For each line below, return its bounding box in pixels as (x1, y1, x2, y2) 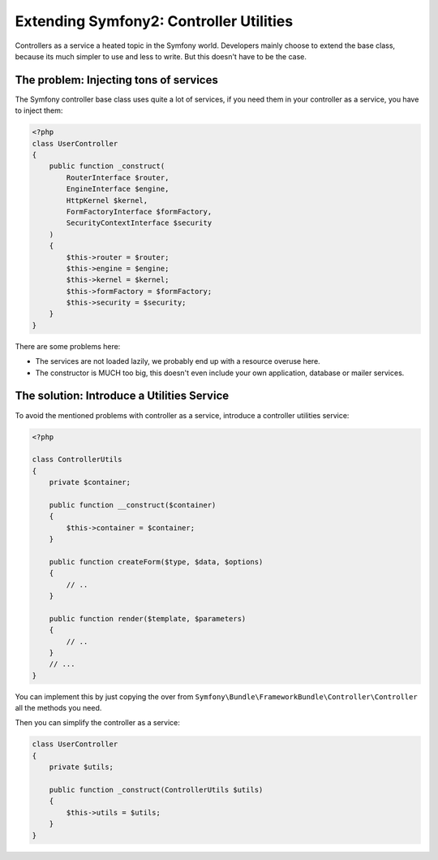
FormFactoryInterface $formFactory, (66, 207, 213, 216)
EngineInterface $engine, (66, 184, 170, 194)
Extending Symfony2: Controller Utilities (15, 12, 294, 30)
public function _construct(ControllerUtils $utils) (49, 785, 264, 795)
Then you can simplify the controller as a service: (15, 718, 180, 728)
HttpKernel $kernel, (66, 196, 148, 205)
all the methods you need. (15, 703, 102, 713)
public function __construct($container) (49, 500, 217, 509)
